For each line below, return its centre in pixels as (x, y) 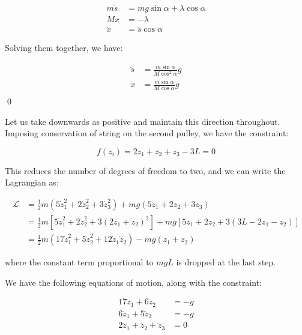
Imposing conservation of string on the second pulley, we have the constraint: (147, 133)
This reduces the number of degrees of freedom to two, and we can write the (145, 170)
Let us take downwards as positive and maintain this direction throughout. (143, 121)
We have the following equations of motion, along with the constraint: (133, 282)
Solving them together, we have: (64, 48)
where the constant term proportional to (79, 262)
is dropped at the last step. (226, 262)
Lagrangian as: (32, 182)
